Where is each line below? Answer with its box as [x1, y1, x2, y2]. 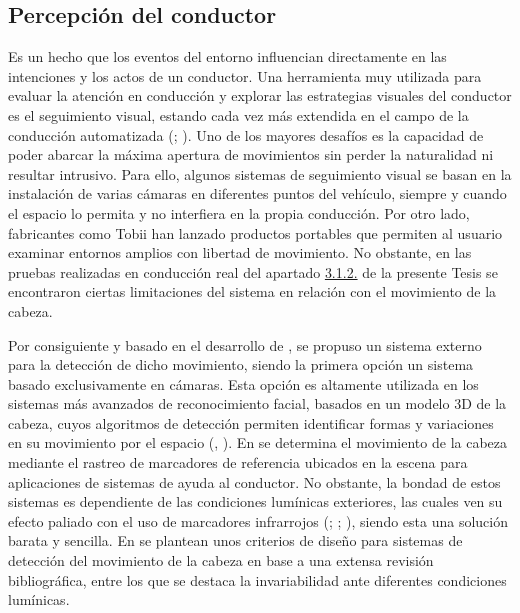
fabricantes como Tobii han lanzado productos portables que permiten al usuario [8, 222, 503, 243]
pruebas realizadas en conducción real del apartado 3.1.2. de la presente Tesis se [8, 261, 498, 282]
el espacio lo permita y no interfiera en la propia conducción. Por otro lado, [8, 202, 470, 223]
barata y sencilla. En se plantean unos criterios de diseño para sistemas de [8, 530, 463, 551]
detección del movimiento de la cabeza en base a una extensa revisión [8, 550, 434, 571]
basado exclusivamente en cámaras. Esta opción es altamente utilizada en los [8, 373, 479, 394]
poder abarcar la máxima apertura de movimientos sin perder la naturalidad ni [8, 144, 494, 165]
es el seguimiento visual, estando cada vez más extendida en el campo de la [8, 104, 469, 125]
